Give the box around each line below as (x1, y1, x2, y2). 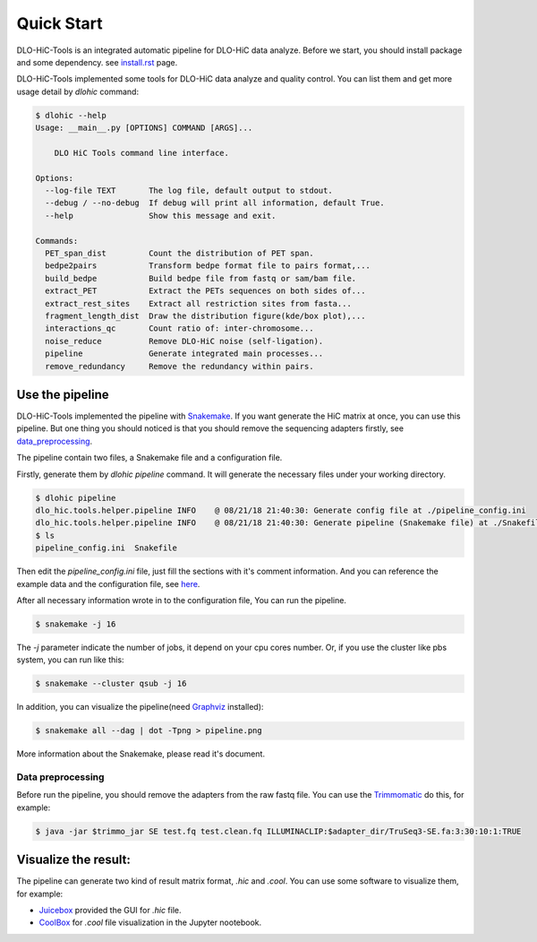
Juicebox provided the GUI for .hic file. (38, 904, 183, 915)
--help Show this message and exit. (45, 211, 277, 220)
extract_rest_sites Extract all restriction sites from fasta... (45, 298, 353, 308)
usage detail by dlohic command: (16, 86, 139, 97)
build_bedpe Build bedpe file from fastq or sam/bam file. (45, 273, 357, 283)
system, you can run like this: (16, 654, 124, 665)
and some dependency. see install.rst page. (16, 56, 178, 67)
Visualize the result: (16, 852, 132, 868)
